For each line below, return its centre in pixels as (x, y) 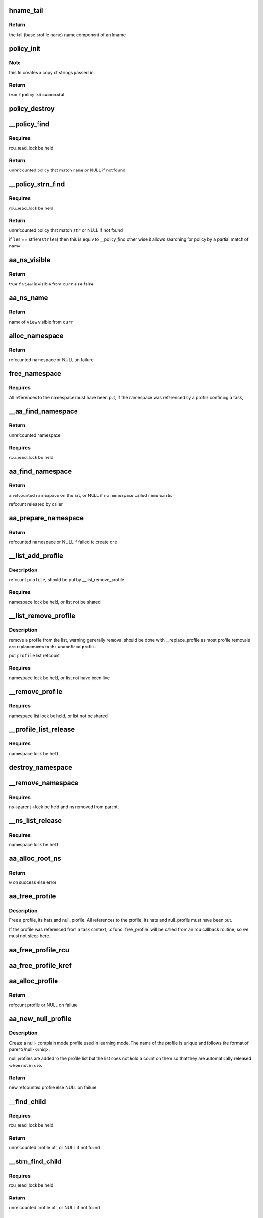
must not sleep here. (30, 936)
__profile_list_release (42, 730)
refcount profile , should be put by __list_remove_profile (66, 580)
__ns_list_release (36, 821)
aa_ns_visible (30, 260)
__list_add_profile (36, 556)
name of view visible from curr (41, 322)
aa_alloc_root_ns (35, 858)
